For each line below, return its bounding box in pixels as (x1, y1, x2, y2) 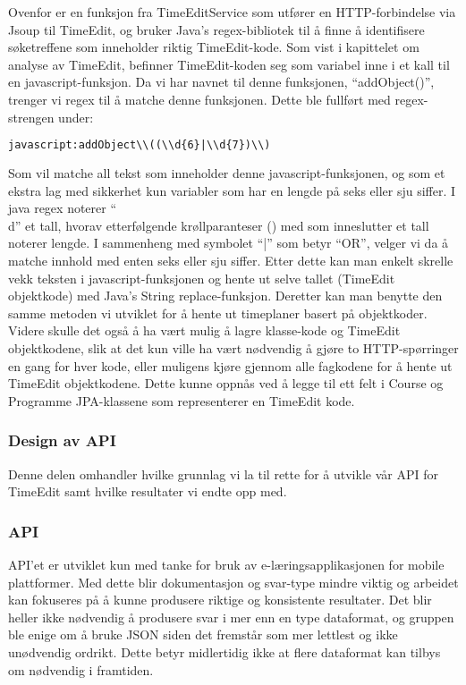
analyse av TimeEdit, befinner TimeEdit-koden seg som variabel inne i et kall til (8, 55, 450, 73)
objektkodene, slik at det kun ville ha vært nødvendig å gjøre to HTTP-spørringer (8, 338, 459, 357)
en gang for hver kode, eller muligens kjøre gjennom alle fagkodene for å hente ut (8, 356, 453, 375)
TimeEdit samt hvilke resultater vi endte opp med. (8, 482, 287, 501)
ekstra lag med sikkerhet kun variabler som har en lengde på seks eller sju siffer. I (8, 181, 456, 199)
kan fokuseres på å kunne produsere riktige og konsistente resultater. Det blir (8, 590, 432, 609)
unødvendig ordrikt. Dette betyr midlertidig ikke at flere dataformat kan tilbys (8, 642, 441, 661)
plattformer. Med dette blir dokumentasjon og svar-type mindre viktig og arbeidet (8, 572, 459, 591)
